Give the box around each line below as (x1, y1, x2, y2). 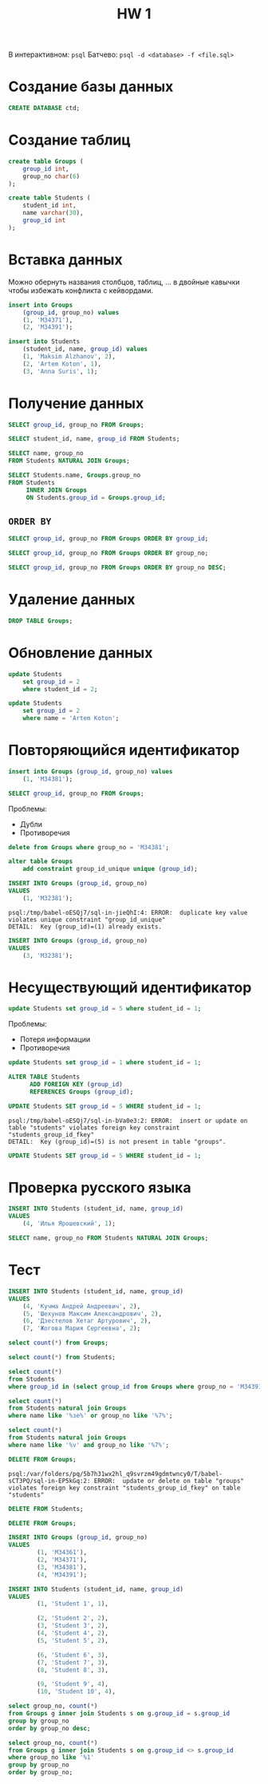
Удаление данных (8, 591, 136, 609)
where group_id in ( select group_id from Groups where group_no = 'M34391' (8, 1383, 266, 1390)
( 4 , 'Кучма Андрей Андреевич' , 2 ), (22, 1302, 141, 1310)
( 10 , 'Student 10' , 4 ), (37, 1687, 116, 1696)
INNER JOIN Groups (26, 486, 88, 494)
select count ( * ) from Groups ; (8, 1339, 109, 1347)
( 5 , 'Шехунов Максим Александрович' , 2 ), (22, 1310, 162, 1318)
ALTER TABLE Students (8, 1073, 81, 1082)
